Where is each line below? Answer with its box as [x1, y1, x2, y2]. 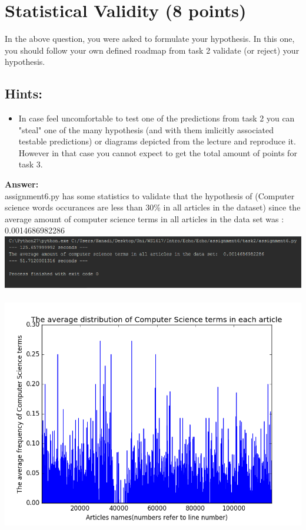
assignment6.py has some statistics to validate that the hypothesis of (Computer [5, 189, 295, 202]
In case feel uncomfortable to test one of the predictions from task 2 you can [18, 112, 295, 124]
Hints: [5, 84, 42, 103]
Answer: [5, 178, 39, 190]
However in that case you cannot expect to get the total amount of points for [18, 146, 297, 159]
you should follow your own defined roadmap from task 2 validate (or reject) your [5, 44, 300, 56]
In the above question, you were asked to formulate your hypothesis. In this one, [5, 32, 295, 45]
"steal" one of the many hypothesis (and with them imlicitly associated [18, 123, 274, 136]
